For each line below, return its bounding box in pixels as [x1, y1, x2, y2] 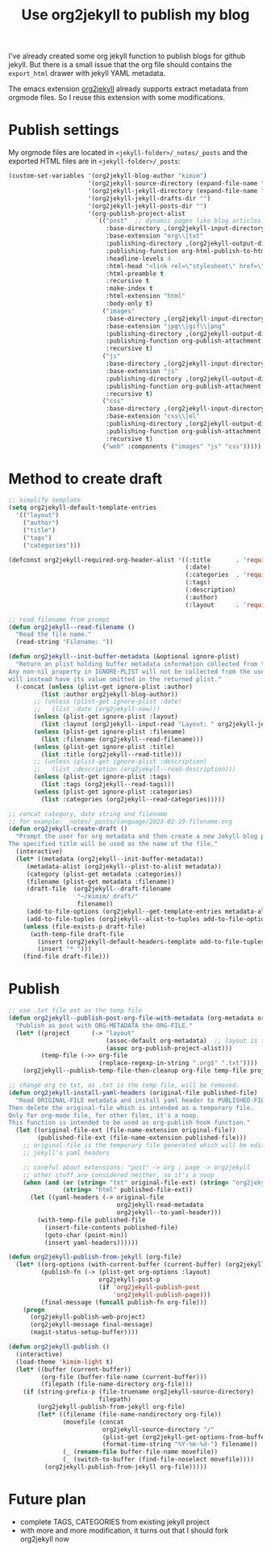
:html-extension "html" [106, 292, 186, 301]
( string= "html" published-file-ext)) [62, 1186, 194, 1194]
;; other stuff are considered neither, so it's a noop [23, 1171, 215, 1179]
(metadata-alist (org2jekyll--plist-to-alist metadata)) [26, 862, 222, 870]
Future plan [8, 1491, 86, 1508]
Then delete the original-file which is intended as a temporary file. [8, 1104, 254, 1112]
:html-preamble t [106, 269, 164, 278]
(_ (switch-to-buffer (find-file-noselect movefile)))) [62, 1456, 254, 1464]
